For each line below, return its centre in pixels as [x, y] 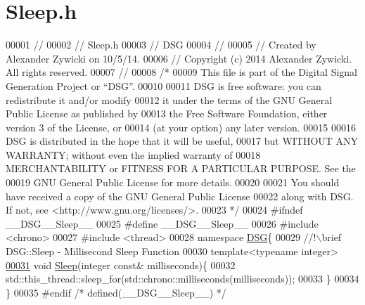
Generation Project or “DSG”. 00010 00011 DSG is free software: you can [164, 85]
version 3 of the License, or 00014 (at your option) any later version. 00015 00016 [181, 127]
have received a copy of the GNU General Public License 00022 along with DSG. [180, 196]
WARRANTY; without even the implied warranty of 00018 [133, 154]
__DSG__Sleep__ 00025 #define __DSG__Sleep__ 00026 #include [162, 223]
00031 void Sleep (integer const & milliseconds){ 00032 [121, 265]
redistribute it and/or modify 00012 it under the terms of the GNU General [169, 99]
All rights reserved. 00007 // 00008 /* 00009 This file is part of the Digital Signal [182, 72]
